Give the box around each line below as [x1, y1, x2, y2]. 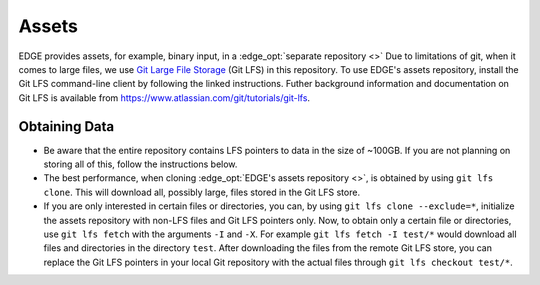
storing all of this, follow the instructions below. [43, 158, 238, 170]
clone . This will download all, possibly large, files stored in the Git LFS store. [43, 186, 360, 198]
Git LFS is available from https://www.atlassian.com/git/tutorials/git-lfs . [18, 91, 310, 104]
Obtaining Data [18, 118, 115, 135]
